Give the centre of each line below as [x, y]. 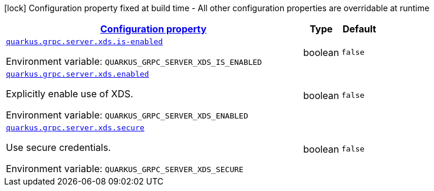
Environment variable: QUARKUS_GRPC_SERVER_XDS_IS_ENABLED [134, 61]
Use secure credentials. [58, 147]
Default [359, 29]
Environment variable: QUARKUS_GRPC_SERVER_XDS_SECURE [125, 169]
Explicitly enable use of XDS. [70, 94]
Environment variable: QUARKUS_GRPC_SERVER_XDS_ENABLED [127, 115]
